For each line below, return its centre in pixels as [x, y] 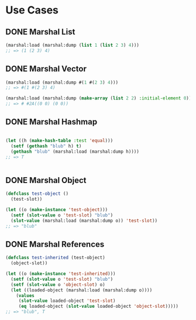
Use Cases [32, 10]
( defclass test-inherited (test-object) [56, 258]
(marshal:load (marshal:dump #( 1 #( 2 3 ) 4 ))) [62, 82]
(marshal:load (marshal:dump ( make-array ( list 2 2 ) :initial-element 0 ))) [100, 98]
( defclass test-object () [37, 194]
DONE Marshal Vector [46, 69]
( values [25, 295]
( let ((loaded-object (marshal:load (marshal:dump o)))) [82, 290]
